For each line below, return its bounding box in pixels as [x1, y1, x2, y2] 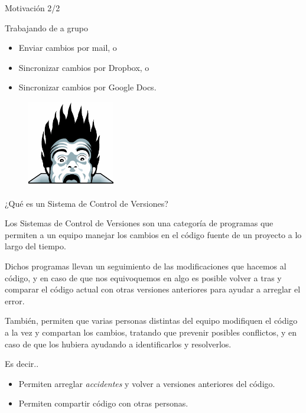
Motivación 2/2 [5, 2, 60, 14]
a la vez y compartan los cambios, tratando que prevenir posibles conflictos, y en [5, 326, 297, 338]
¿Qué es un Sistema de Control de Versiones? [5, 197, 168, 209]
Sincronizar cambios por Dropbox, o [18, 61, 149, 73]
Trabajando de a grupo [5, 21, 88, 34]
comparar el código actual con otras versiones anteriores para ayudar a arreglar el [5, 283, 301, 295]
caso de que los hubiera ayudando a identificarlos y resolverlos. [5, 337, 232, 350]
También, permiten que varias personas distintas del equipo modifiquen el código [5, 314, 298, 327]
